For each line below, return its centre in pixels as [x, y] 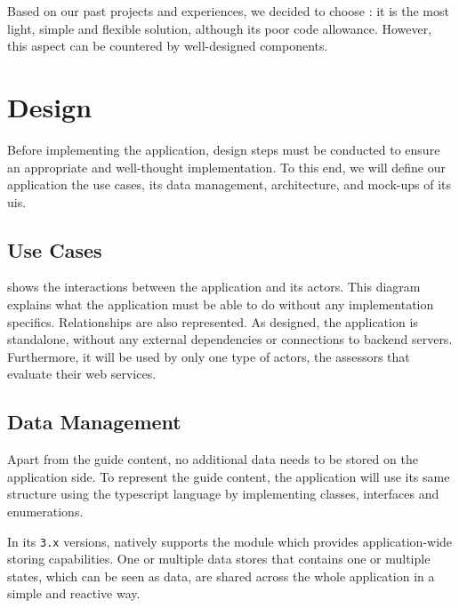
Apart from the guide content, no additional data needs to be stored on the [213, 459]
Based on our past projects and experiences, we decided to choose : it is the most [228, 11]
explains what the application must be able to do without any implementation [221, 304]
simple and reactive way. [74, 593]
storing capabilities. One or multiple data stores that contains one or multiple [219, 559]
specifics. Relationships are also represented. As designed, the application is [213, 321]
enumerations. [45, 512]
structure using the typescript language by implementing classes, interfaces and [223, 494]
